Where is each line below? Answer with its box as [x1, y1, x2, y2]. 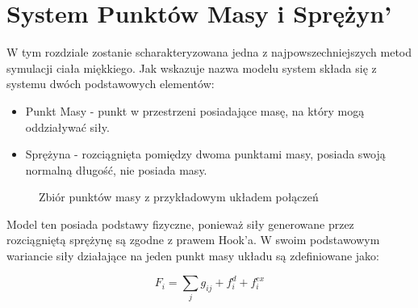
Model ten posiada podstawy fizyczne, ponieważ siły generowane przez [6, 215, 354, 232]
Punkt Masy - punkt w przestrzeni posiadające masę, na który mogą [25, 102, 365, 119]
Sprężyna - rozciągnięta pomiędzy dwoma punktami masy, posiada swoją [25, 146, 386, 162]
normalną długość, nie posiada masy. [25, 161, 207, 178]
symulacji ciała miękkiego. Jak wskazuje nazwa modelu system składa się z [6, 59, 377, 76]
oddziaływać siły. [25, 118, 110, 135]
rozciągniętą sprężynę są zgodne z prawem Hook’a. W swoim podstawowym [6, 231, 380, 248]
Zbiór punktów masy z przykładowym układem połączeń [39, 188, 319, 205]
